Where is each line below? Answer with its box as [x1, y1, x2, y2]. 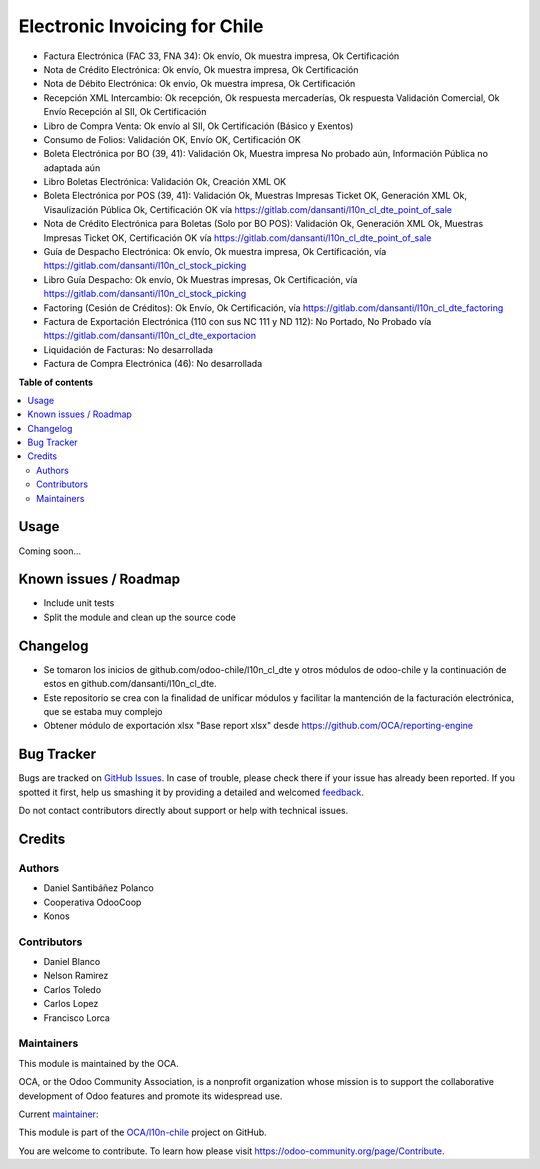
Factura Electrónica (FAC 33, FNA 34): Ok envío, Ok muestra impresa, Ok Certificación [43, 50, 400, 62]
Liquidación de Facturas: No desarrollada [43, 343, 214, 355]
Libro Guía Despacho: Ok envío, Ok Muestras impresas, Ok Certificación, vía [43, 273, 358, 285]
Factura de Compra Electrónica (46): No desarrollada [43, 358, 263, 370]
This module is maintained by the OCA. [18, 1057, 179, 1069]
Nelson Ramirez [43, 970, 109, 982]
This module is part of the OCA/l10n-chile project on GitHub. [18, 1126, 267, 1139]
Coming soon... [18, 545, 82, 557]
